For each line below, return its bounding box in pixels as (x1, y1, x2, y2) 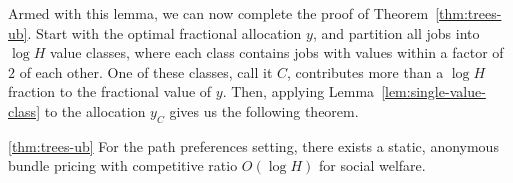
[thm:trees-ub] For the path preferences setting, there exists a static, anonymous (8, 135, 499, 156)
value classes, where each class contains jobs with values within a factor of (49, 42, 504, 63)
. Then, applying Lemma (222, 81, 375, 102)
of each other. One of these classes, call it (19, 61, 273, 82)
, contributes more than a (287, 61, 444, 82)
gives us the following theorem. (169, 100, 359, 121)
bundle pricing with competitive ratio (8, 155, 238, 176)
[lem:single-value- (381, 81, 486, 102)
